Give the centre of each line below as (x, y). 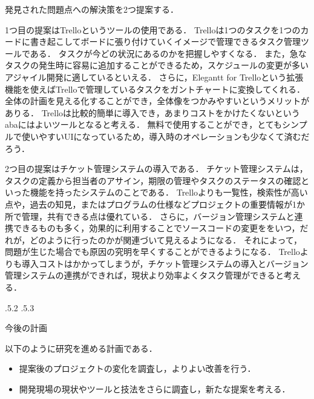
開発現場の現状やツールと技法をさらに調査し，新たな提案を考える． (155, 389)
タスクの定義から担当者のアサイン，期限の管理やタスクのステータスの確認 (153, 180)
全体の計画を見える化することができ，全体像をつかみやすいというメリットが (157, 101)
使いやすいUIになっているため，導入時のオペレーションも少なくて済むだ (165, 136)
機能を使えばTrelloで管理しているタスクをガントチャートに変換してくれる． (155, 89)
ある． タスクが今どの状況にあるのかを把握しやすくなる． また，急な (168, 53)
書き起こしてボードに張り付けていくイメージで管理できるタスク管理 (165, 41)
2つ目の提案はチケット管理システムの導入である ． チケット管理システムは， (156, 169)
